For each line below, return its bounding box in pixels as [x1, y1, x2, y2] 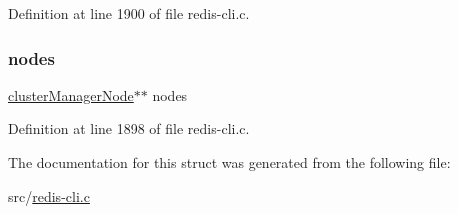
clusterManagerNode [8, 84, 134, 105]
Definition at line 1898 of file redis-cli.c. [8, 118, 250, 139]
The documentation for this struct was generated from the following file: [8, 152, 451, 172]
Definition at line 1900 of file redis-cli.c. [8, 3, 250, 23]
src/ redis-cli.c [8, 185, 90, 206]
